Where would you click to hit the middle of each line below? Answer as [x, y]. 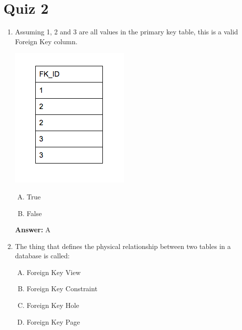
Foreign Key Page [53, 321]
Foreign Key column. [46, 41]
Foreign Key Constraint [62, 289]
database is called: [42, 256]
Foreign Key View [54, 272]
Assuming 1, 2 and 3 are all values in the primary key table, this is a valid [126, 32]
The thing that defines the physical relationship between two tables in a [123, 246]
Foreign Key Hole [53, 305]
